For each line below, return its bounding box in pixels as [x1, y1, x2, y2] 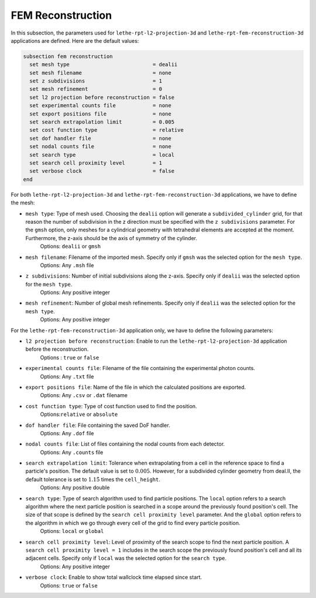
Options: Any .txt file [40, 373, 94, 380]
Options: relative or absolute [40, 411, 118, 418]
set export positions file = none [29, 110, 172, 117]
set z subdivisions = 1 [29, 78, 162, 84]
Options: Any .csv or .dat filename [40, 392, 128, 399]
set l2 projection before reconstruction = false [29, 94, 175, 101]
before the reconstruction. [25, 346, 89, 353]
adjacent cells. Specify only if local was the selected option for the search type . [25, 555, 227, 562]
